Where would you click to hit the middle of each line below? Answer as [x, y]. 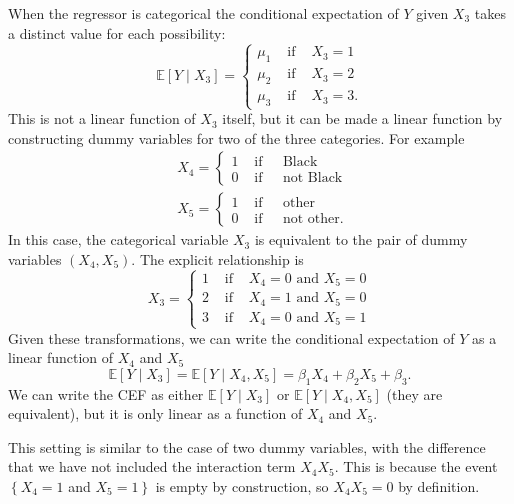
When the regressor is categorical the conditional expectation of [203, 13]
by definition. [439, 485]
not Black [312, 177]
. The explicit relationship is [217, 259]
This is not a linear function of [102, 118]
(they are [414, 393]
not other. [313, 218]
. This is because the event [416, 466]
